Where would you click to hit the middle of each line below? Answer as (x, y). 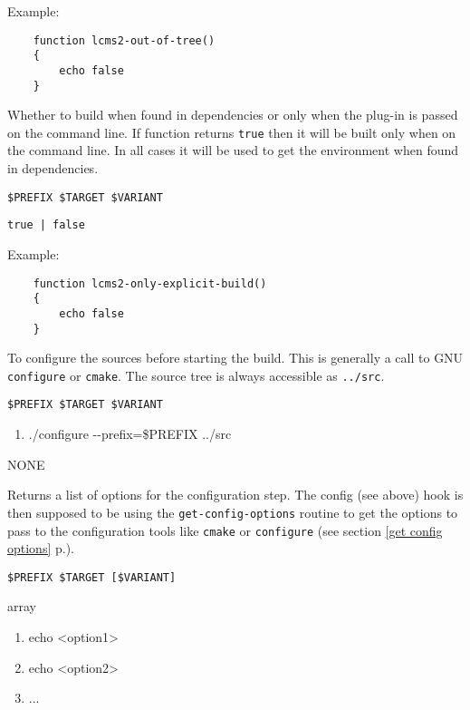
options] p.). (41, 548)
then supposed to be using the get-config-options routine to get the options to (233, 512)
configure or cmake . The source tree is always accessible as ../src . (196, 375)
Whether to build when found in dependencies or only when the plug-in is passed (233, 115)
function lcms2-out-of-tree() (124, 40)
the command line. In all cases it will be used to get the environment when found (233, 150)
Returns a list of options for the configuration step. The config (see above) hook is (235, 495)
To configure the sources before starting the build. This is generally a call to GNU (235, 358)
